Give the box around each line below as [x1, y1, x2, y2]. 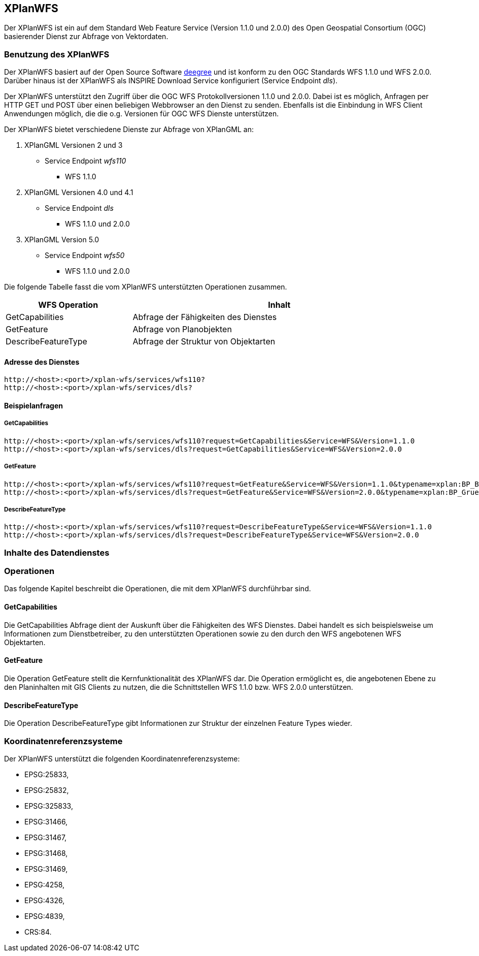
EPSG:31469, [24, 864, 68, 873]
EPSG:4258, [24, 880, 65, 889]
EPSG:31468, [24, 848, 68, 857]
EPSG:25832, [24, 785, 69, 794]
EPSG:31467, [24, 833, 67, 842]
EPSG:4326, [24, 896, 65, 905]
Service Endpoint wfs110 [45, 156, 126, 166]
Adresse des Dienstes [4, 357, 80, 366]
